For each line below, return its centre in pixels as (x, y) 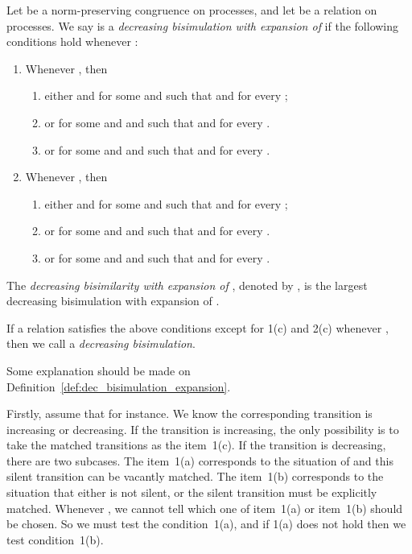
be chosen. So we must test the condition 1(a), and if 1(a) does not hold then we (206, 524)
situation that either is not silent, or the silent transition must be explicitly (192, 492)
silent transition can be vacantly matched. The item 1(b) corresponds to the (195, 476)
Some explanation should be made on (99, 370)
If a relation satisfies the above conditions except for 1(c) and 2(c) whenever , (198, 327)
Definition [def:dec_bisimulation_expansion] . (119, 386)
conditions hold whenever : (72, 41)
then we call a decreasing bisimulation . (101, 343)
